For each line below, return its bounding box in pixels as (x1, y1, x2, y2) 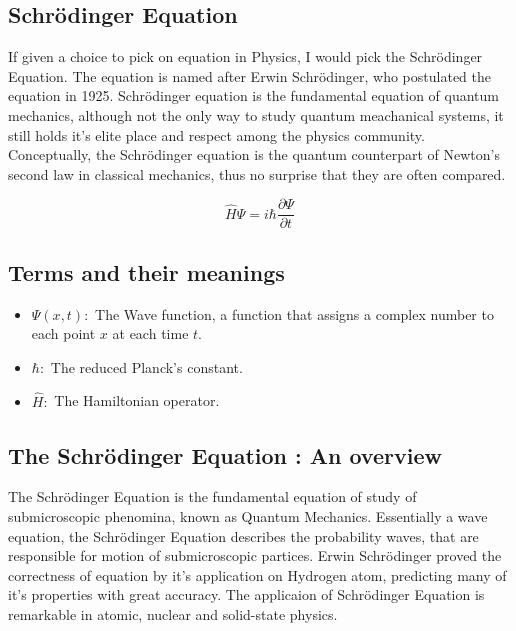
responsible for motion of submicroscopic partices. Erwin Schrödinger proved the (8, 545, 502, 566)
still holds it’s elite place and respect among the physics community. (8, 124, 425, 145)
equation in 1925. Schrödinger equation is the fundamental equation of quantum (8, 85, 500, 106)
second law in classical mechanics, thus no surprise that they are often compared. (8, 163, 506, 184)
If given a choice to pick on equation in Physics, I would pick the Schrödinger (8, 46, 483, 67)
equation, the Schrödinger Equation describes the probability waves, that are (8, 525, 479, 546)
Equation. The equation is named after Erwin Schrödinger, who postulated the (8, 65, 491, 86)
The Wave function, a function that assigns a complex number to (95, 303, 494, 324)
